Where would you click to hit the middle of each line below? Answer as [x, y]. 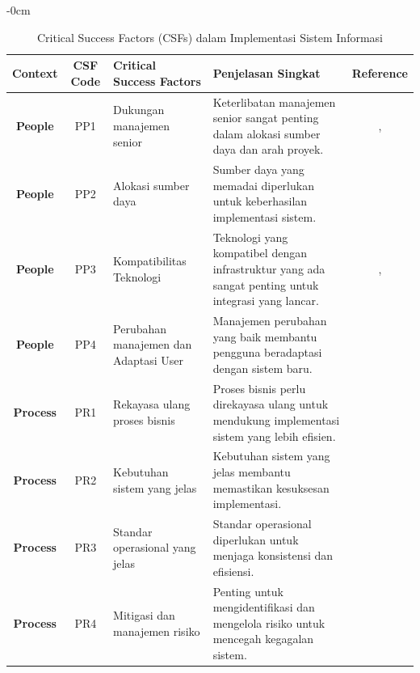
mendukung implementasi [276, 419]
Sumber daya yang [258, 169]
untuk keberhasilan [260, 201]
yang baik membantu [265, 336]
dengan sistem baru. [262, 368]
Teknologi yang [250, 237]
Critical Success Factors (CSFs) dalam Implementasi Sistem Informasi [210, 37]
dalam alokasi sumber [267, 133]
